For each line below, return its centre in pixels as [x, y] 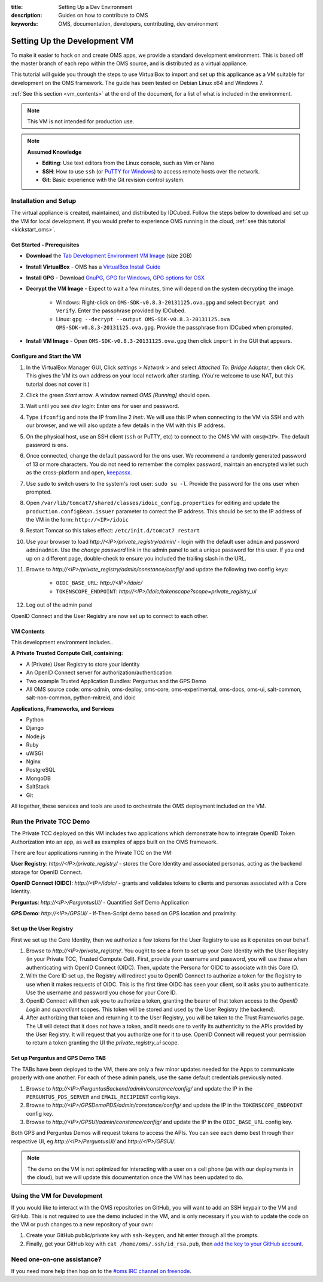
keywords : [25, 23]
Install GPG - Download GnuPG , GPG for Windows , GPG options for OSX [115, 278]
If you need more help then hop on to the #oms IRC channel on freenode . [101, 1271]
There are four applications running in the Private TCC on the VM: [92, 852]
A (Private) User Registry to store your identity [83, 664]
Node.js [36, 736]
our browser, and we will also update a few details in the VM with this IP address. [126, 425]
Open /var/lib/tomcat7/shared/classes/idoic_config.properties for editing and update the [153, 503]
